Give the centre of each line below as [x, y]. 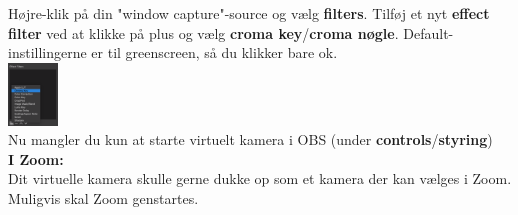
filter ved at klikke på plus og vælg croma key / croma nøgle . [203, 32]
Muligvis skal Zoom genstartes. [103, 197]
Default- [428, 32]
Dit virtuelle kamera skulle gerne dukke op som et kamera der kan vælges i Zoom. [260, 178]
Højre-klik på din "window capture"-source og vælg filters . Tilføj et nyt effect [249, 13]
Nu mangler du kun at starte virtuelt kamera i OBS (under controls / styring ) [250, 139]
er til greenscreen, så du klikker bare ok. [214, 52]
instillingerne [47, 52]
